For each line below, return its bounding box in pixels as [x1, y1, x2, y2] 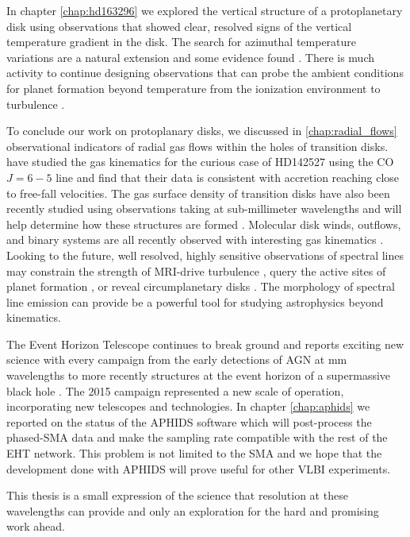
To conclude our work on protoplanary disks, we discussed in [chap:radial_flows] [6, 122, 397, 139]
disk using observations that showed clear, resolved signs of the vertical [6, 17, 352, 34]
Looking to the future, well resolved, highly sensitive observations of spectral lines [6, 246, 404, 263]
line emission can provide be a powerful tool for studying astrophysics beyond [6, 293, 384, 310]
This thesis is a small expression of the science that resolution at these [6, 487, 348, 504]
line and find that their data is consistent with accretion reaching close [56, 168, 400, 185]
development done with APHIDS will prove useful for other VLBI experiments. [6, 460, 391, 477]
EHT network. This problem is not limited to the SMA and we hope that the [6, 445, 382, 462]
